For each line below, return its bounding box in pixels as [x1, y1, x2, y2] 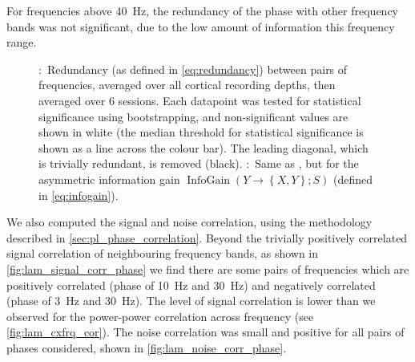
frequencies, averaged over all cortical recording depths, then [38, 76, 336, 93]
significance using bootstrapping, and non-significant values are [38, 108, 349, 124]
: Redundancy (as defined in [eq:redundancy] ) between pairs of [38, 60, 348, 77]
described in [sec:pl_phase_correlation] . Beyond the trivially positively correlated [6, 229, 408, 246]
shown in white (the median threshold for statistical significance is [38, 124, 364, 140]
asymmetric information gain [38, 170, 180, 187]
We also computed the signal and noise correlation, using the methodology [6, 214, 373, 230]
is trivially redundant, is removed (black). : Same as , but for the [38, 155, 359, 172]
